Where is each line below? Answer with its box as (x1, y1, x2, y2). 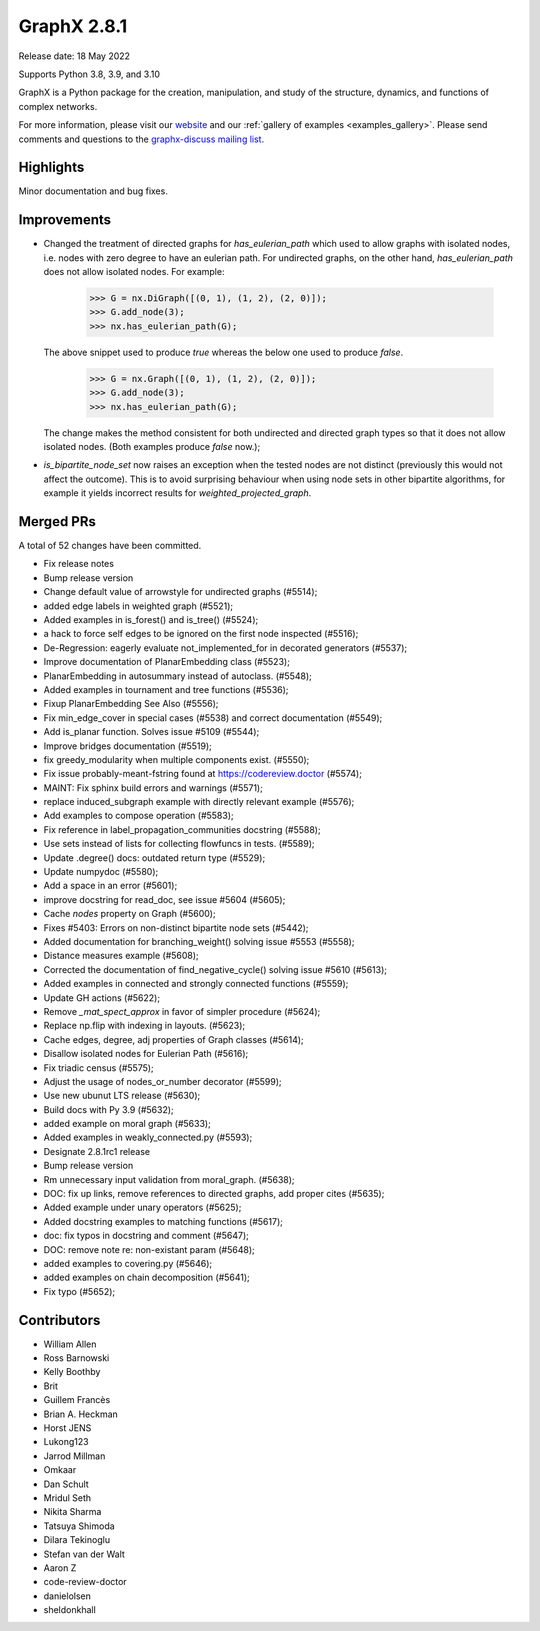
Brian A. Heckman (43, 1408, 119, 1420)
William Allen (43, 1338, 97, 1350)
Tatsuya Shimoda (43, 1520, 115, 1532)
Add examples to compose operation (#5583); (43, 810, 234, 822)
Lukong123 (43, 1436, 89, 1448)
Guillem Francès (43, 1394, 111, 1406)
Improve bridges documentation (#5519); (43, 740, 212, 752)
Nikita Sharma (43, 1506, 102, 1518)
